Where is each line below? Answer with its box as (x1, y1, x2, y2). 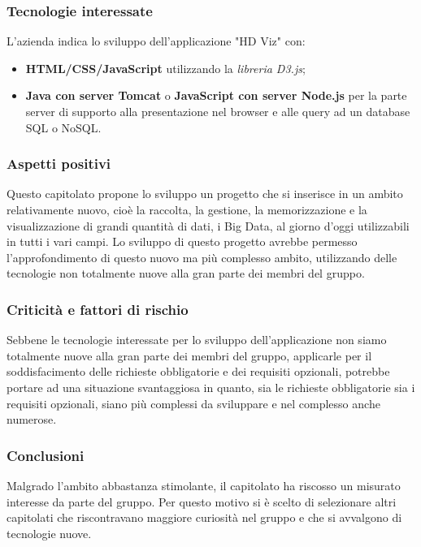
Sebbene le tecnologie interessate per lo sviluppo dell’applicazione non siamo (7, 331, 387, 348)
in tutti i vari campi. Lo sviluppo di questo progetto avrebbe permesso (7, 233, 358, 250)
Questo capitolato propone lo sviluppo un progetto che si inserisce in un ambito (7, 185, 403, 202)
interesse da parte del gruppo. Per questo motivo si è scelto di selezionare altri (7, 493, 397, 510)
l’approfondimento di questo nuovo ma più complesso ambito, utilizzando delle (7, 248, 397, 265)
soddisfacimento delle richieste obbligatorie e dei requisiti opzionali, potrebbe (7, 363, 390, 380)
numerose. (7, 411, 57, 428)
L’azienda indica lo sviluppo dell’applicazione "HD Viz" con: (7, 32, 306, 50)
